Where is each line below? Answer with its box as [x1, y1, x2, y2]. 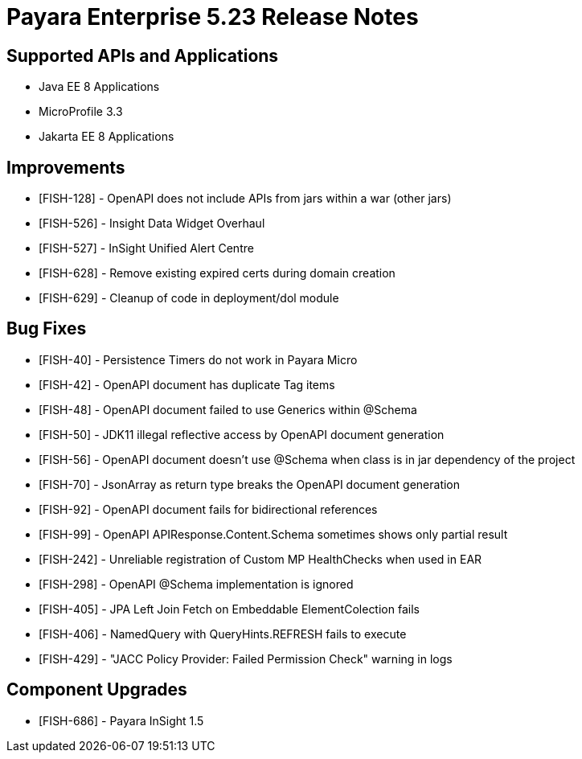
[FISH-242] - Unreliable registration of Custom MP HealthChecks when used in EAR [39, 552, 482, 566]
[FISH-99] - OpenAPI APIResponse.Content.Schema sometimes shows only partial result [39, 527, 508, 541]
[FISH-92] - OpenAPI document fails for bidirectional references [39, 502, 378, 516]
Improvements [6, 157, 125, 178]
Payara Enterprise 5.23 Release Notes [6, 3, 419, 31]
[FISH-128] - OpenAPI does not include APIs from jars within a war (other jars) [39, 191, 452, 206]
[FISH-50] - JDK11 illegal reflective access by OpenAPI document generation [39, 427, 445, 441]
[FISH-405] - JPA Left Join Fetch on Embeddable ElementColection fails [39, 601, 420, 616]
